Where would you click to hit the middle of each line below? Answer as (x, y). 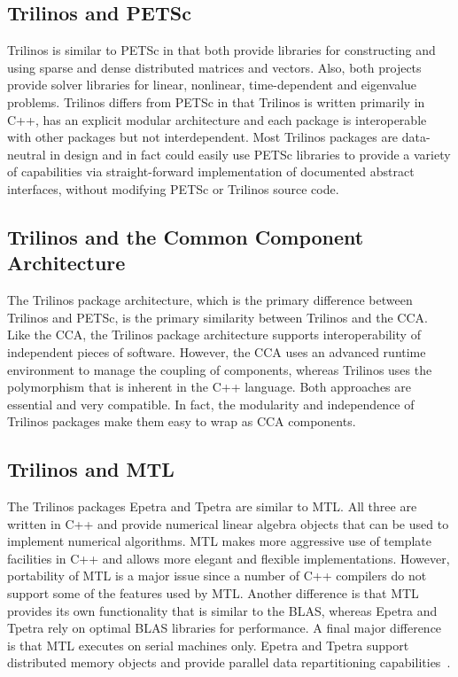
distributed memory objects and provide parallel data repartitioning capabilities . (229, 662)
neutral (27, 154)
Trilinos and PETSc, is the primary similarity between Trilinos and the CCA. (217, 317)
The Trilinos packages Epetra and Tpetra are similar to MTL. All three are (212, 506)
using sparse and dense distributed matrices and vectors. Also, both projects (214, 67)
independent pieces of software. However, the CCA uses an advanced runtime (217, 351)
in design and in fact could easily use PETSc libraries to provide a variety (250, 154)
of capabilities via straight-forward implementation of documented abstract (211, 171)
